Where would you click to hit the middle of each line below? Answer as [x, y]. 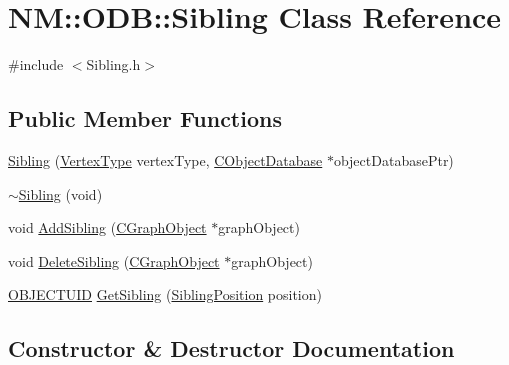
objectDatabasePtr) [393, 159]
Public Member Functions [145, 118]
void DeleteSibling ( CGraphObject [114, 260]
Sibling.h [113, 64]
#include [36, 64]
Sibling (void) [60, 193]
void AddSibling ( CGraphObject [107, 227]
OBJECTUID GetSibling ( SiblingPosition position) [165, 294]
